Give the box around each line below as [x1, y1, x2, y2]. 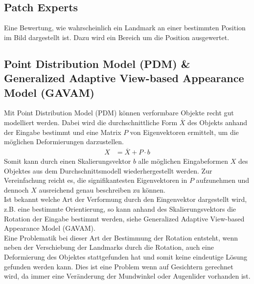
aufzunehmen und [196, 175, 250, 185]
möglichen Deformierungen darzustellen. [4, 136, 124, 147]
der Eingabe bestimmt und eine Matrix [4, 127, 121, 137]
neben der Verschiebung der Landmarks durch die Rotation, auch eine [4, 242, 214, 252]
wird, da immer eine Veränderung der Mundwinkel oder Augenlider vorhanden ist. [4, 271, 251, 281]
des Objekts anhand [187, 117, 248, 127]
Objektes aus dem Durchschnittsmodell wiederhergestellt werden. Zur [4, 165, 212, 175]
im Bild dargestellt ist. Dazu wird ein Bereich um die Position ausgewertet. [4, 32, 230, 42]
